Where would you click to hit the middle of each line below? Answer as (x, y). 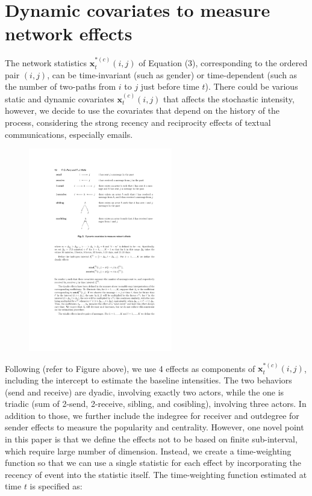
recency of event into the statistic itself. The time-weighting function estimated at (156, 474)
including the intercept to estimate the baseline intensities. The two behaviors (148, 380)
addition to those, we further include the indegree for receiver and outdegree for (152, 415)
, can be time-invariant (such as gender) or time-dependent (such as (172, 74)
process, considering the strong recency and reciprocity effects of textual (138, 122)
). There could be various (251, 86)
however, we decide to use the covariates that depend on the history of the (142, 110)
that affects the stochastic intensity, (229, 98)
